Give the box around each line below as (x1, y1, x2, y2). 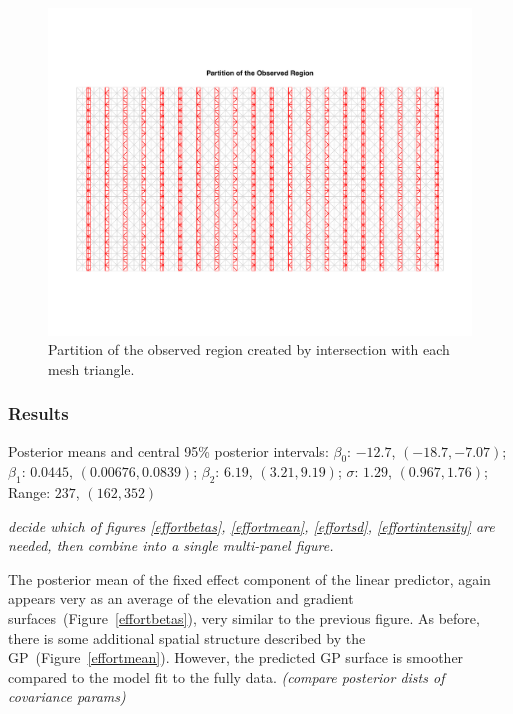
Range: (8, 482, 51, 503)
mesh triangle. (48, 358, 135, 379)
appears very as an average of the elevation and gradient (8, 588, 354, 609)
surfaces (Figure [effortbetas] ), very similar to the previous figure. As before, (8, 608, 480, 629)
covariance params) (8, 686, 126, 707)
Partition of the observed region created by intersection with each (48, 339, 450, 360)
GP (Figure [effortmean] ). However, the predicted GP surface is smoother (8, 647, 464, 668)
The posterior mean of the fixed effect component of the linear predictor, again (8, 568, 491, 589)
